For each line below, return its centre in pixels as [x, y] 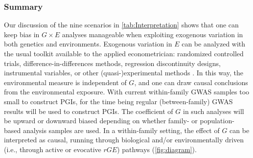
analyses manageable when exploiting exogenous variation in [152, 34]
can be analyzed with [214, 44]
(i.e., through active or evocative [53, 149]
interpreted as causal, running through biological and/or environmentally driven [124, 140]
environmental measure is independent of [65, 82]
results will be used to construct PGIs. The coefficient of [89, 111]
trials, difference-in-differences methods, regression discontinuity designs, [112, 63]
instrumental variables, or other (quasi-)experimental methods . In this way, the [124, 73]
